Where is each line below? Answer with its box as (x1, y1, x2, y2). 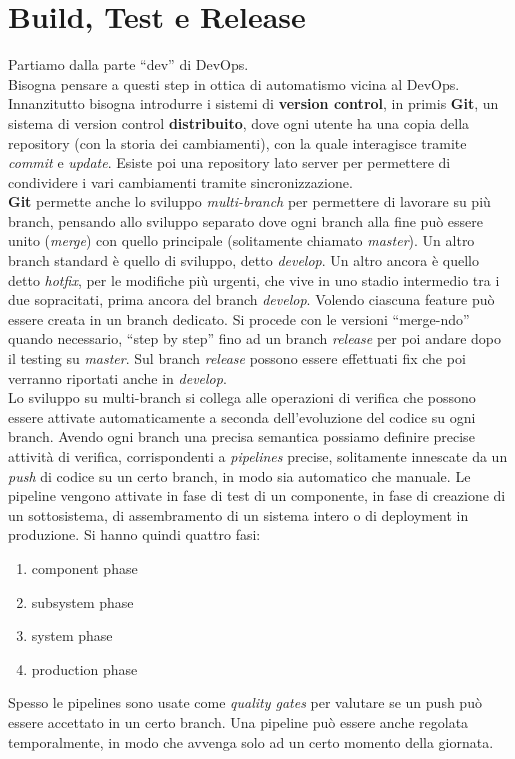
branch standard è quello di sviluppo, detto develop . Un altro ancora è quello (8, 250, 479, 271)
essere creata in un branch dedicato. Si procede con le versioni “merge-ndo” (8, 308, 470, 329)
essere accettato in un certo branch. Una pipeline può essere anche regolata (8, 711, 469, 732)
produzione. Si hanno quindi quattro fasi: (8, 524, 261, 545)
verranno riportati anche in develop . (8, 367, 227, 388)
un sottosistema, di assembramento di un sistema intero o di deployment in (8, 504, 469, 525)
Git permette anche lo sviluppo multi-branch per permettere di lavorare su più (8, 191, 491, 212)
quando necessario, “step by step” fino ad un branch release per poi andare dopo (8, 328, 502, 349)
